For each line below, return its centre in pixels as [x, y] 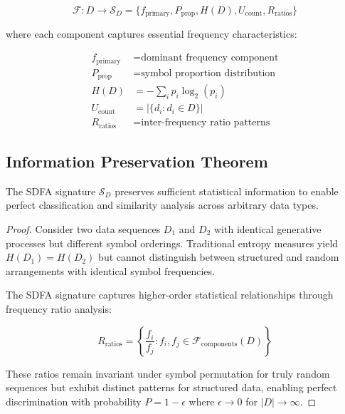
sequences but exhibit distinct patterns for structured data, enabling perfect [171, 387]
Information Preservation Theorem [137, 161]
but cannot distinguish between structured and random [219, 257]
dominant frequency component [210, 58]
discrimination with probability [74, 401]
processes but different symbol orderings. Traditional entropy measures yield [172, 243]
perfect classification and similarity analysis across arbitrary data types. [162, 205]
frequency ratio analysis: [59, 308]
